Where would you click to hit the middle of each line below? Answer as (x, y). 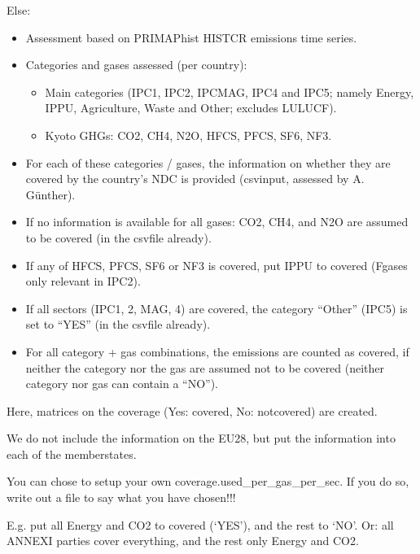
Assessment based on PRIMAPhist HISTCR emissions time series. (191, 37)
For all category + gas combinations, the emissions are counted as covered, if (217, 351)
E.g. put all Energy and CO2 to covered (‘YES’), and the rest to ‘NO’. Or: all (200, 524)
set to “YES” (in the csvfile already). (118, 324)
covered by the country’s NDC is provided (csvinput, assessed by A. (195, 179)
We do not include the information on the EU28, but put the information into (201, 438)
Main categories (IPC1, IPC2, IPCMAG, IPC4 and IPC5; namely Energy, (230, 92)
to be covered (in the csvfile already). (118, 237)
